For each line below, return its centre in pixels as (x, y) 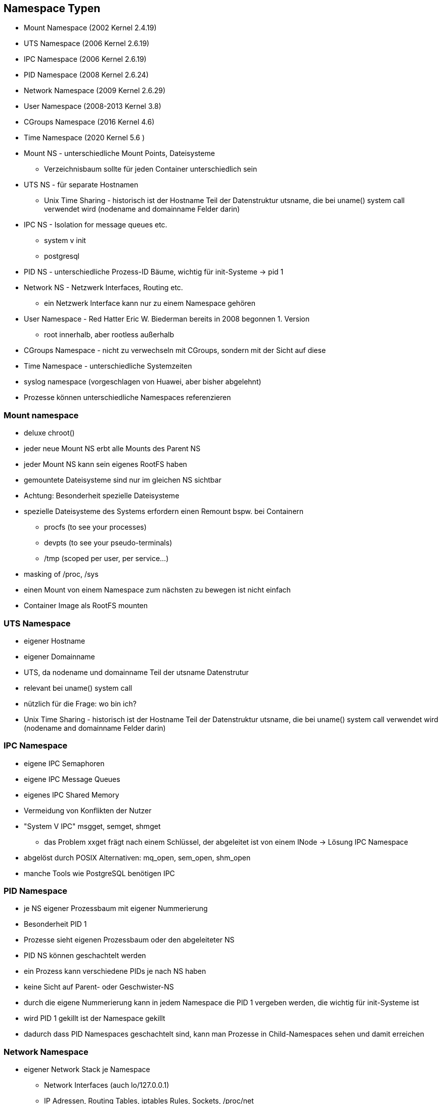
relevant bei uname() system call (78, 688)
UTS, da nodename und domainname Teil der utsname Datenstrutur (136, 672)
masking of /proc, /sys (61, 574)
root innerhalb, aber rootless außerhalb (109, 335)
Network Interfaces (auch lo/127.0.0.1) (107, 1085)
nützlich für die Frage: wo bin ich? (80, 703)
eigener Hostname (55, 641)
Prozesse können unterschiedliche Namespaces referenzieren (127, 398)
